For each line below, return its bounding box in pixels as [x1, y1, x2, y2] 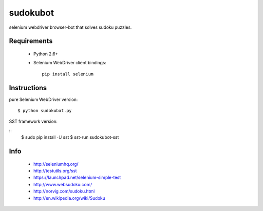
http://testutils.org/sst [33, 168, 77, 173]
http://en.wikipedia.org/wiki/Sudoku [33, 195, 106, 201]
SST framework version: [9, 118, 58, 124]
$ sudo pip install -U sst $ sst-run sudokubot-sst [21, 134, 119, 140]
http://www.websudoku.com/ [33, 181, 92, 187]
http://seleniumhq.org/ [33, 161, 79, 167]
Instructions [9, 83, 47, 92]
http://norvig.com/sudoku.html [33, 188, 95, 194]
